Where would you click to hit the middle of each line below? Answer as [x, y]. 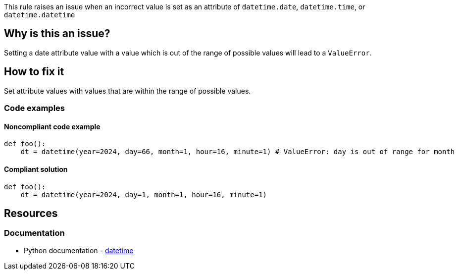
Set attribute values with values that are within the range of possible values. [127, 91]
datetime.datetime [40, 15]
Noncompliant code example [52, 126]
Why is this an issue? [57, 34]
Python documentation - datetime [79, 250]
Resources [31, 213]
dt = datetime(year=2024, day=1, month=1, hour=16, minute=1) [144, 194]
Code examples [35, 108]
